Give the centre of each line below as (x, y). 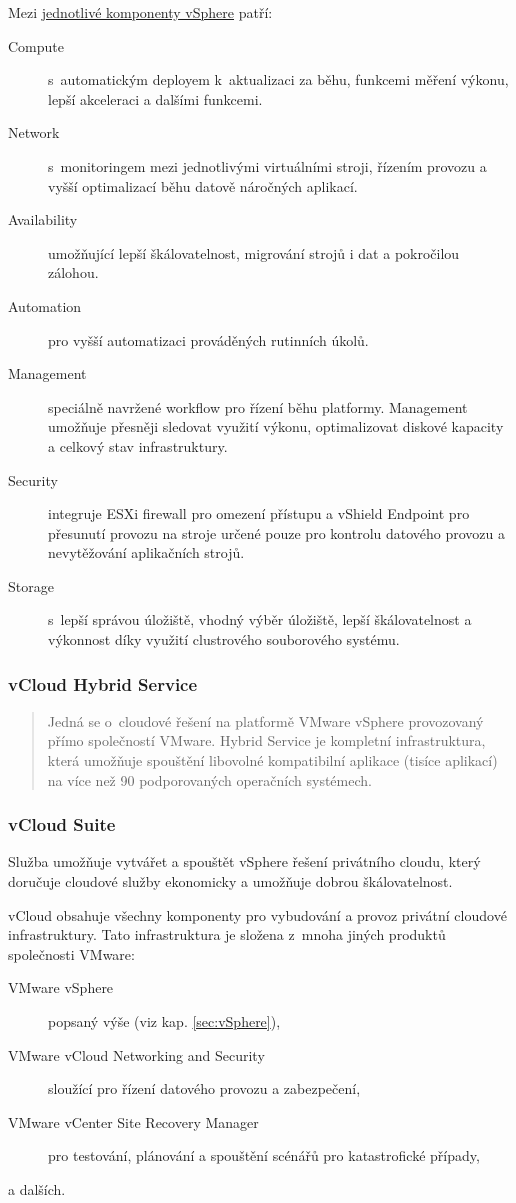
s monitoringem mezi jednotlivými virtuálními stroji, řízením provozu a (267, 165)
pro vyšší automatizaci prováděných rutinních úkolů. (208, 339)
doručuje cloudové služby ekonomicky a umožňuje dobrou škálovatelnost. (230, 881)
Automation (45, 305)
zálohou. (73, 272)
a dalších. (37, 1189)
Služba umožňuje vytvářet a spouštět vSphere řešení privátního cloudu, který (244, 861)
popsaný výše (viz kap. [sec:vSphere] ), (164, 1021)
